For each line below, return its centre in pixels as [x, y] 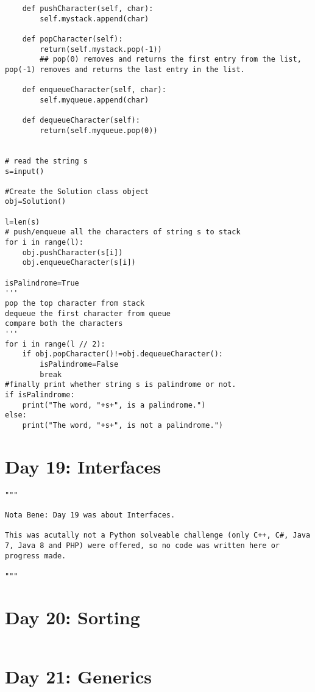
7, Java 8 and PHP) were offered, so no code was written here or [143, 545]
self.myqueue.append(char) [94, 100]
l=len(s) [23, 222]
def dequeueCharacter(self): [81, 121]
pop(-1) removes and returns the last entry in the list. [125, 69]
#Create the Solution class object [77, 191]
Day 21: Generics [78, 676]
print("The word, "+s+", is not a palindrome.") [122, 425]
